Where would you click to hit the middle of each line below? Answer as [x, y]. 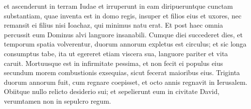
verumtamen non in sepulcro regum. [58, 101]
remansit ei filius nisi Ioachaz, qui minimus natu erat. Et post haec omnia [114, 25]
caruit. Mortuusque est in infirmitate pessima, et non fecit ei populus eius [114, 63]
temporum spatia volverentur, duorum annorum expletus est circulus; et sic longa [125, 44]
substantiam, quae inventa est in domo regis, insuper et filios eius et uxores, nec [123, 15]
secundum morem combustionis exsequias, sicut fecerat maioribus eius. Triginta [122, 72]
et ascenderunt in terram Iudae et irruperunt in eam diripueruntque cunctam [118, 6]
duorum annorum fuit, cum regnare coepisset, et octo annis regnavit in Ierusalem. [126, 82]
